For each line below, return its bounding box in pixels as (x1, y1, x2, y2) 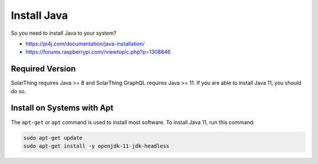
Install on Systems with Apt (11, 103, 114, 113)
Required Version (11, 64, 76, 74)
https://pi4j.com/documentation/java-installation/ (25, 40, 145, 47)
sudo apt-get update (23, 135, 82, 141)
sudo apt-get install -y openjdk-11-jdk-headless (23, 142, 170, 149)
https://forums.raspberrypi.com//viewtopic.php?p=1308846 (25, 48, 171, 55)
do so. (11, 87, 26, 94)
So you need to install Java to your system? (11, 29, 117, 37)
